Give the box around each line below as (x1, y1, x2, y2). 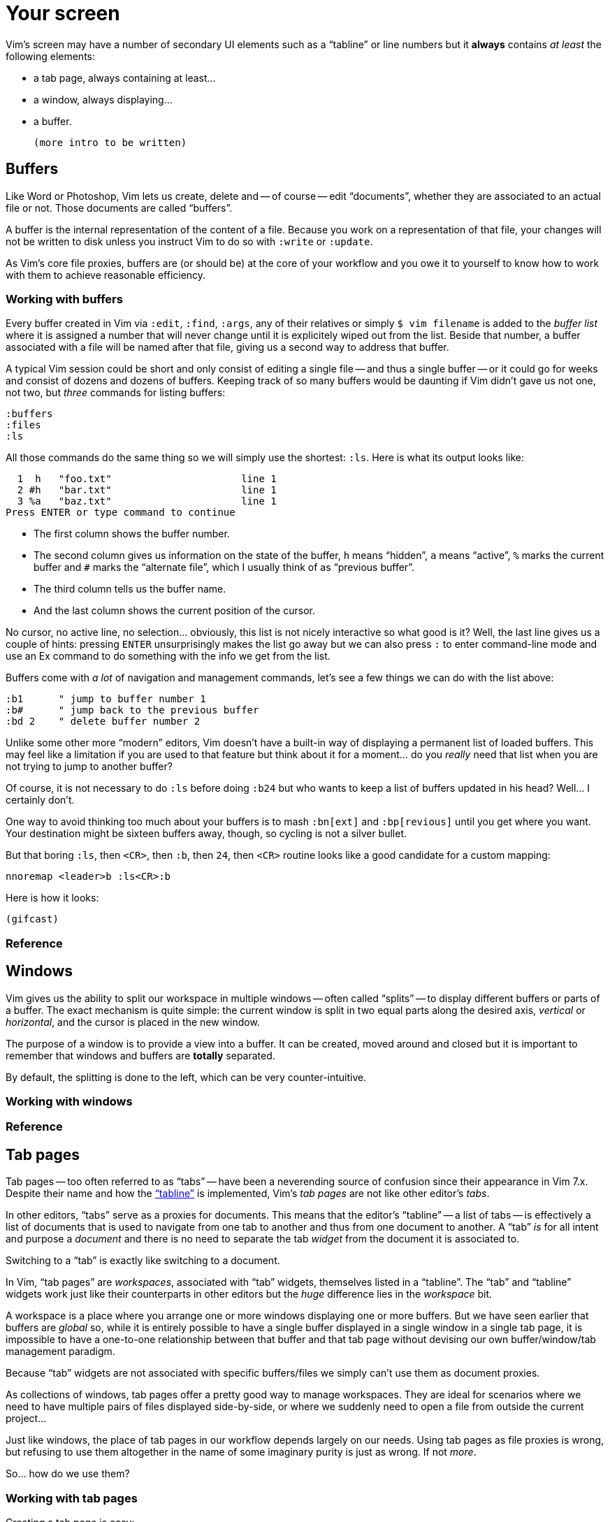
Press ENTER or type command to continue (6, 507, 235, 519)
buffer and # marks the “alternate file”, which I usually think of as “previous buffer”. (34, 561, 415, 574)
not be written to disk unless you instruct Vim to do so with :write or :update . (6, 235, 373, 247)
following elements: (6, 50, 96, 62)
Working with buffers (6, 291, 123, 306)
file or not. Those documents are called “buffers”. (6, 201, 233, 214)
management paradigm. (6, 1345, 115, 1358)
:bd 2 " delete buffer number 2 (6, 716, 201, 727)
